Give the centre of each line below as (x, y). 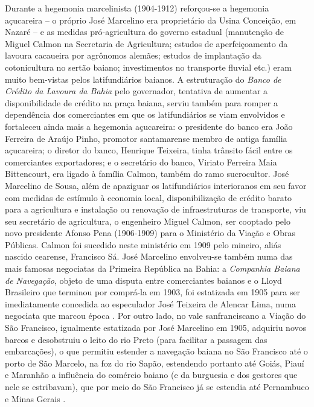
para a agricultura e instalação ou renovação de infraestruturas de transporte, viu (155, 209)
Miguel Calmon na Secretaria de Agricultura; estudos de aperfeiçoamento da (146, 43)
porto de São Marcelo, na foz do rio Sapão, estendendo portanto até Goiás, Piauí (155, 363)
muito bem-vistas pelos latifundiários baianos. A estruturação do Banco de (143, 79)
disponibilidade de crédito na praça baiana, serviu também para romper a (141, 102)
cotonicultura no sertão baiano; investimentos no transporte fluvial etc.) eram (148, 67)
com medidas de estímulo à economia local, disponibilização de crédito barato (149, 197)
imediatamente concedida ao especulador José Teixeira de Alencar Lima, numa (151, 303)
